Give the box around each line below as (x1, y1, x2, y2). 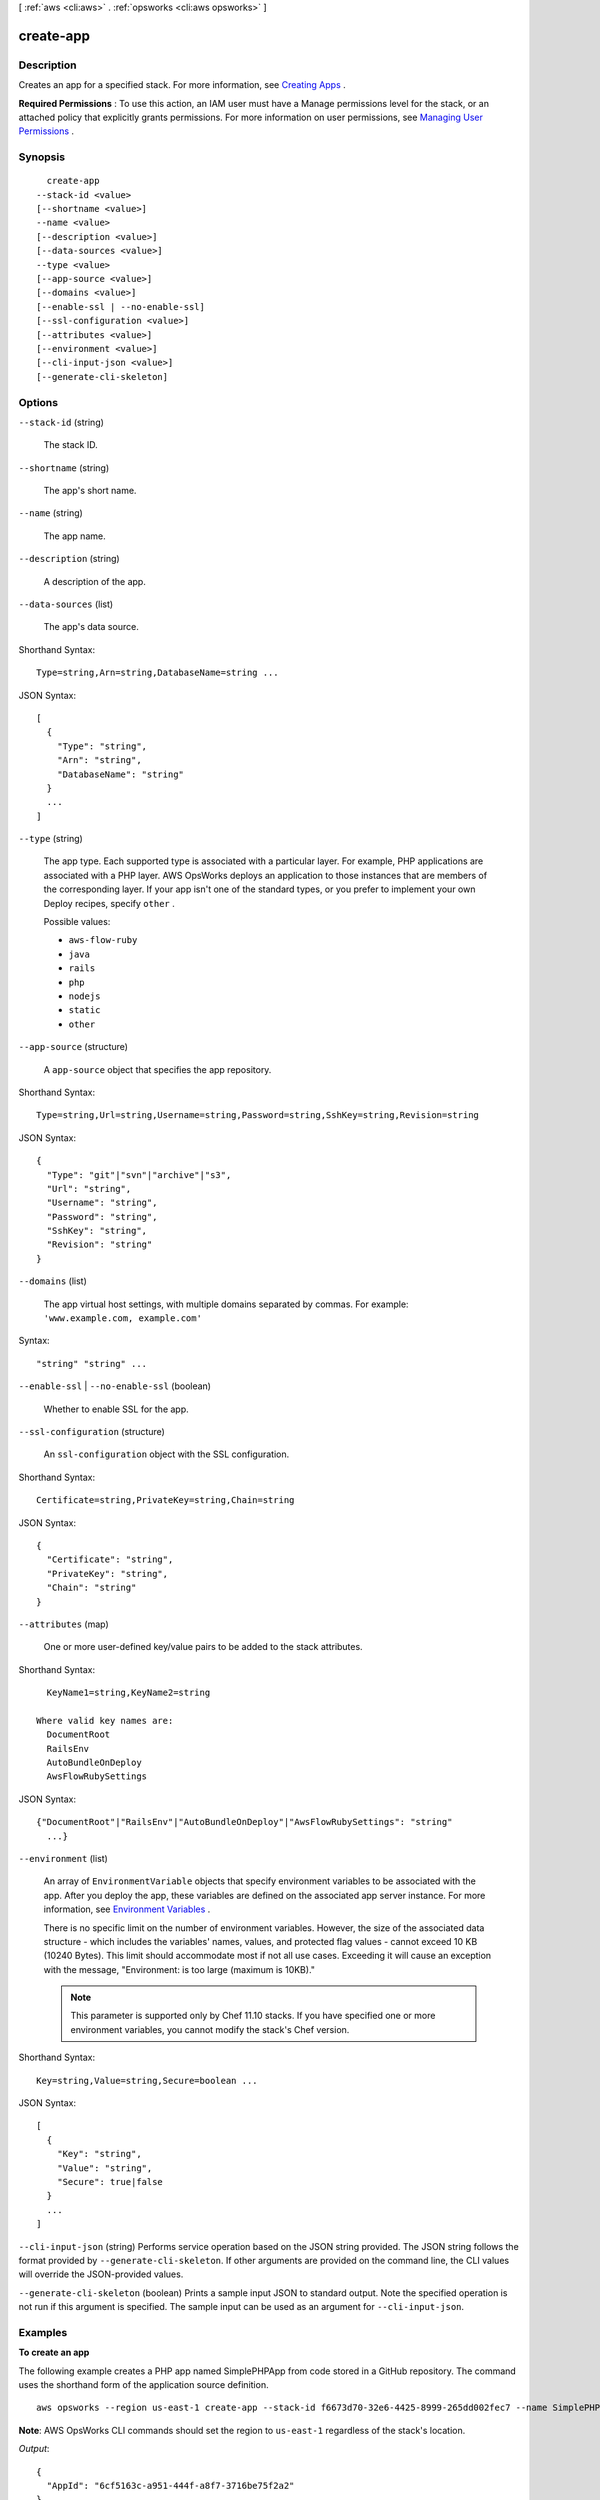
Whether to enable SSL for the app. (43, 1403, 189, 1415)
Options (18, 395, 59, 409)
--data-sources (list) (18, 598, 114, 610)
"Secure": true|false (56, 2176, 164, 2187)
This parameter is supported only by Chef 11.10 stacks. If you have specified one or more (70, 2010, 436, 2022)
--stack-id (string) (18, 416, 105, 428)
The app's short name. (43, 485, 137, 497)
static (68, 1005, 101, 1016)
